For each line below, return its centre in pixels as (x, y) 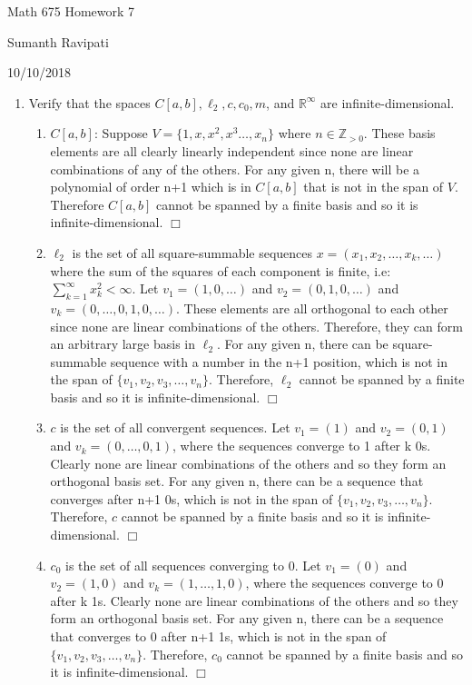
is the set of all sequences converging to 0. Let (193, 565)
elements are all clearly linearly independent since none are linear (232, 150)
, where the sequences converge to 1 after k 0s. (302, 446)
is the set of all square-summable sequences (192, 252)
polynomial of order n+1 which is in (151, 187)
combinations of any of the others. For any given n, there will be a (235, 169)
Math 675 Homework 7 (71, 11)
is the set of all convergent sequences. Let (175, 427)
